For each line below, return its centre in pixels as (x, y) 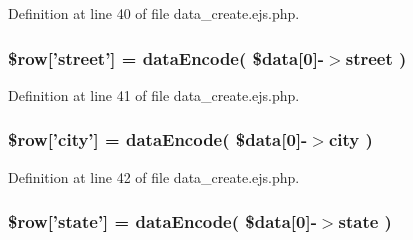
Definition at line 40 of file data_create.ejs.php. (154, 13)
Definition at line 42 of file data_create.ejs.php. (154, 176)
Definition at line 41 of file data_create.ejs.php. (154, 94)
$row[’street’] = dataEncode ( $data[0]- (166, 57)
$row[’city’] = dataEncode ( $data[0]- (158, 139)
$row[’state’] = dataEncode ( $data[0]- (162, 221)
